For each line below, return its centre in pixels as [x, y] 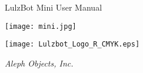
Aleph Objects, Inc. [39, 63]
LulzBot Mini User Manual [54, 7]
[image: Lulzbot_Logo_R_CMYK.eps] [72, 44]
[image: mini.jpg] [41, 26]
